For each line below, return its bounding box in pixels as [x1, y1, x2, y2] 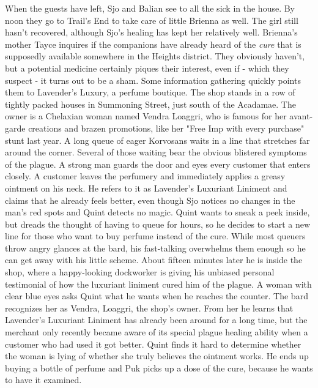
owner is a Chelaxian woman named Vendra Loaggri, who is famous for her [5, 110, 287, 122]
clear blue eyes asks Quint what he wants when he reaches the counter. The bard [5, 289, 308, 302]
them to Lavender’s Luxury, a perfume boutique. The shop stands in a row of [5, 86, 295, 99]
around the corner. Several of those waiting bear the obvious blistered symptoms [5, 146, 307, 159]
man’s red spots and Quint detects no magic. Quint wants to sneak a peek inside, [5, 206, 310, 218]
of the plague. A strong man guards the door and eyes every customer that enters [5, 157, 311, 170]
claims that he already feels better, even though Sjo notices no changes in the [5, 193, 295, 206]
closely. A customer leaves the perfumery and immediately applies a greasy [5, 170, 286, 182]
